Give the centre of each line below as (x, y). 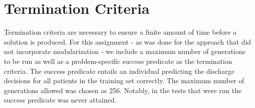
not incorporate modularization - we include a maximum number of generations (125, 51)
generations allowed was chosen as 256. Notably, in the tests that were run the (123, 90)
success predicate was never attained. (60, 100)
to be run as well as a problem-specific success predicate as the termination (118, 61)
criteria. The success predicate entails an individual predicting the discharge (119, 71)
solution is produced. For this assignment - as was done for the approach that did (128, 41)
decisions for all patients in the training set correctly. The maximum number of (124, 81)
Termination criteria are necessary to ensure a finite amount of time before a (120, 32)
